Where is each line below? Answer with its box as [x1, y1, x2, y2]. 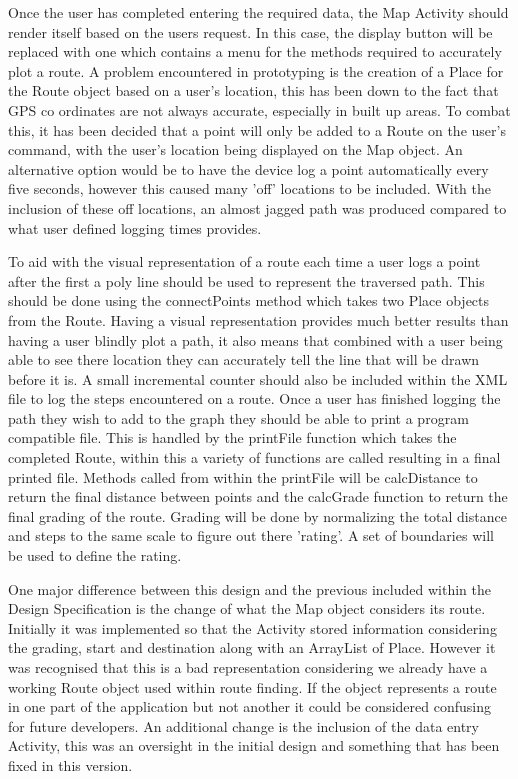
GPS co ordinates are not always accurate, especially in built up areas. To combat [8, 99, 511, 120]
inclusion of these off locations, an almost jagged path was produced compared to [8, 197, 507, 218]
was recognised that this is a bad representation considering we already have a [8, 657, 488, 677]
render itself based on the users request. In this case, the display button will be [8, 21, 493, 42]
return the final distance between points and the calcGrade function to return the [8, 486, 508, 507]
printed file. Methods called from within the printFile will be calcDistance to [8, 466, 478, 487]
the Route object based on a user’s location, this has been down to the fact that [8, 80, 499, 101]
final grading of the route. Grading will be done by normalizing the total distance [8, 505, 507, 526]
